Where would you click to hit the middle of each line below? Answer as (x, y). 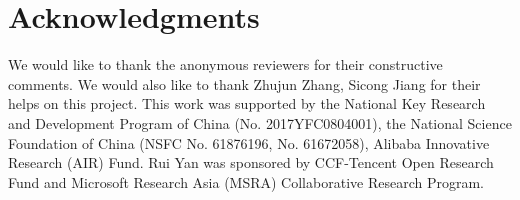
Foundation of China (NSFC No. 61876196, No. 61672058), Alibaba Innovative (249, 142)
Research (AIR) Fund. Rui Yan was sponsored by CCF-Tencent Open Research (251, 162)
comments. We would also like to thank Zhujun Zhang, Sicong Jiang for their (244, 83)
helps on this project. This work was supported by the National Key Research (247, 103)
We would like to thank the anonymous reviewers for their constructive (225, 64)
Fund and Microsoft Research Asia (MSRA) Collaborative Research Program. (246, 181)
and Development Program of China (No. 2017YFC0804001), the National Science (260, 122)
